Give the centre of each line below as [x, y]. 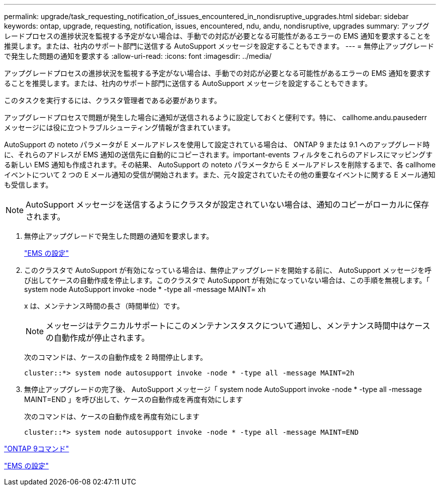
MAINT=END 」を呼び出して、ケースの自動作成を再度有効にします [134, 399]
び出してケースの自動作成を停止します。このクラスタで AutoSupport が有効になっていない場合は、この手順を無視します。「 [227, 280]
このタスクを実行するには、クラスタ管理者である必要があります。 [113, 100]
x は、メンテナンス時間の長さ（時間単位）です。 [104, 306]
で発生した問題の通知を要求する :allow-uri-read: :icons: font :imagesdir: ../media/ [138, 56]
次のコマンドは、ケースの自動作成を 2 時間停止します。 [116, 357]
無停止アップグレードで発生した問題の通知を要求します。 [119, 236]
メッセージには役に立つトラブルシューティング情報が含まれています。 [120, 127]
